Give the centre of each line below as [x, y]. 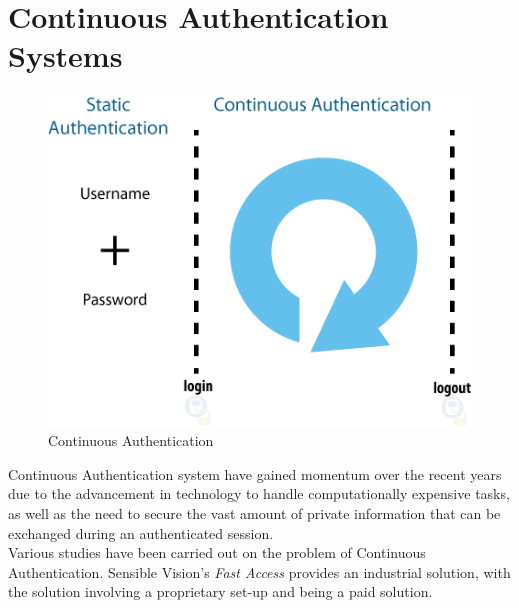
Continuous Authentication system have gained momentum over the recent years [255, 473]
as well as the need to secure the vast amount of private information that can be [254, 512]
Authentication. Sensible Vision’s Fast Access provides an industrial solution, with [259, 571]
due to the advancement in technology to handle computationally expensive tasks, [259, 493]
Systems [65, 55]
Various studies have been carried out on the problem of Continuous [217, 552]
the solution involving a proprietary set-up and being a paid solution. [220, 591]
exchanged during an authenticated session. [141, 532]
